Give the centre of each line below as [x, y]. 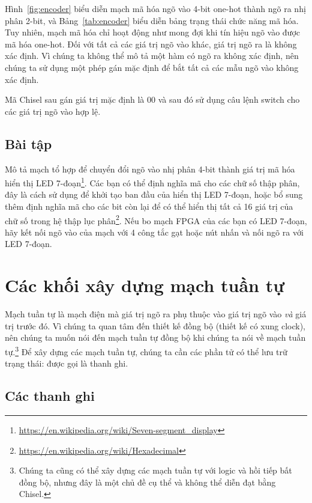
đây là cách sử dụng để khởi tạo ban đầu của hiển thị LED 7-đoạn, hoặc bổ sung [154, 194]
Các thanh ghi [50, 396]
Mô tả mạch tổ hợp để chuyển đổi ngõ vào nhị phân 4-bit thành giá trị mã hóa [150, 169]
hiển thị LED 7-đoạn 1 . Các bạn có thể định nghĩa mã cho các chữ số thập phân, [152, 182]
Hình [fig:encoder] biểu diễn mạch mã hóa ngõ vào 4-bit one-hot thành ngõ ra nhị [155, 8]
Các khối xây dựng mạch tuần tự [145, 285]
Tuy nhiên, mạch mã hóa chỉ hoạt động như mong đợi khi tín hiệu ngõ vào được [152, 32]
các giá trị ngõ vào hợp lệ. [53, 111]
